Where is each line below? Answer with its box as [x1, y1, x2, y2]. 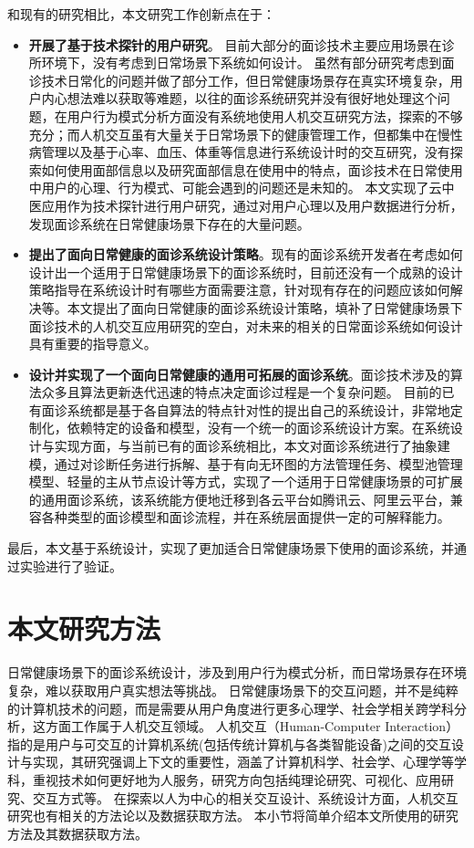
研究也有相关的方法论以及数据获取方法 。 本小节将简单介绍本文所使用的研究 [7, 806, 459, 825]
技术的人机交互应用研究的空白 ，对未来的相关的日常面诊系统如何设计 [54, 316, 463, 335]
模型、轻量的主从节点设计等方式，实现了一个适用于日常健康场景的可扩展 [28, 472, 463, 491]
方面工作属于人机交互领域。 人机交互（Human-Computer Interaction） [45, 717, 459, 736]
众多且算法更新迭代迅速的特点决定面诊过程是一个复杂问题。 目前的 [41, 382, 442, 402]
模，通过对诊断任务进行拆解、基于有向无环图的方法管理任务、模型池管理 [28, 454, 463, 473]
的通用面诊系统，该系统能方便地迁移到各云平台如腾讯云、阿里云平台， [28, 489, 450, 508]
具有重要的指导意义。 [28, 334, 157, 353]
